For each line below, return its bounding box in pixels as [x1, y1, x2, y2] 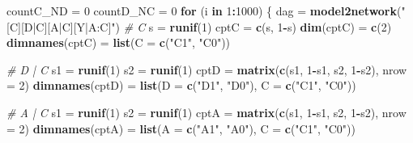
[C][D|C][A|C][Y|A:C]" [6, 18, 116, 35]
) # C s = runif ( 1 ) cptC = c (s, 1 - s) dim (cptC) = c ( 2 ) [115, 18, 392, 35]
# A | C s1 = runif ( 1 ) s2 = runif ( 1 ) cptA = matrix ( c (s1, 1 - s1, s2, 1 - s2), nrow [6, 103, 407, 120]
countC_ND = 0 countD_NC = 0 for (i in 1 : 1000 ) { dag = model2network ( [6, 2, 402, 19]
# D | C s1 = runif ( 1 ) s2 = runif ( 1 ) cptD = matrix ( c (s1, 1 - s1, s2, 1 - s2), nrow [6, 61, 407, 78]
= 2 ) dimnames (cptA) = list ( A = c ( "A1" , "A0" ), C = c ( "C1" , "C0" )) [6, 120, 356, 137]
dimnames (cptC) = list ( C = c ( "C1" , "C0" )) [6, 34, 231, 51]
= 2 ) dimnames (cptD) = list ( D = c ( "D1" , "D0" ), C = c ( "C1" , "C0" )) [6, 77, 356, 94]
